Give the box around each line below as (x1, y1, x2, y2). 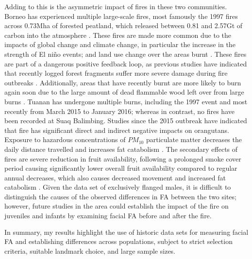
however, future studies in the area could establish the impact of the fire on (4, 201, 229, 211)
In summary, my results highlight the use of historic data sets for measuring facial (4, 227, 249, 237)
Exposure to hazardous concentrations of (4, 134, 126, 145)
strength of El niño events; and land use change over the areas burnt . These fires (4, 49, 247, 59)
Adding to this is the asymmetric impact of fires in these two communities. (4, 1, 227, 11)
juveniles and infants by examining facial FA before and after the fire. (4, 210, 212, 221)
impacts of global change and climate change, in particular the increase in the (4, 39, 235, 49)
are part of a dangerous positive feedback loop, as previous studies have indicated (4, 58, 247, 68)
